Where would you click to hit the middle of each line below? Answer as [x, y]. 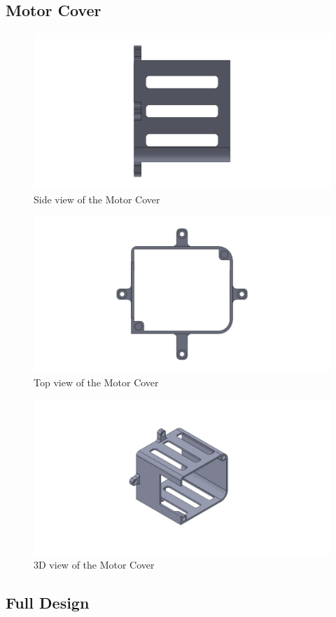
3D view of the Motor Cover [94, 565]
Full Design [48, 603]
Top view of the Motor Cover [96, 382]
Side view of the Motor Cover [97, 199]
